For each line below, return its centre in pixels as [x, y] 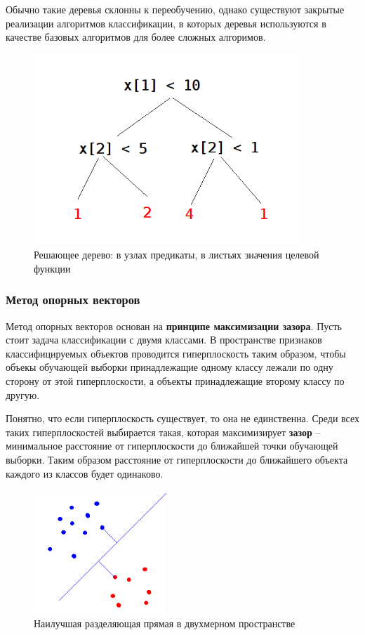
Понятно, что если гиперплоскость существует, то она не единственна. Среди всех [182, 418]
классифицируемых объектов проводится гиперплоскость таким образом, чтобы [176, 353]
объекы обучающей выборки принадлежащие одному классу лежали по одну [170, 367]
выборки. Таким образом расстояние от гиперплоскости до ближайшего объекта [177, 460]
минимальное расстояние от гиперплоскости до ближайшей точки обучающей [172, 446]
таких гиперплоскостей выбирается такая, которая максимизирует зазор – [163, 432]
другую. [23, 394]
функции [52, 268]
